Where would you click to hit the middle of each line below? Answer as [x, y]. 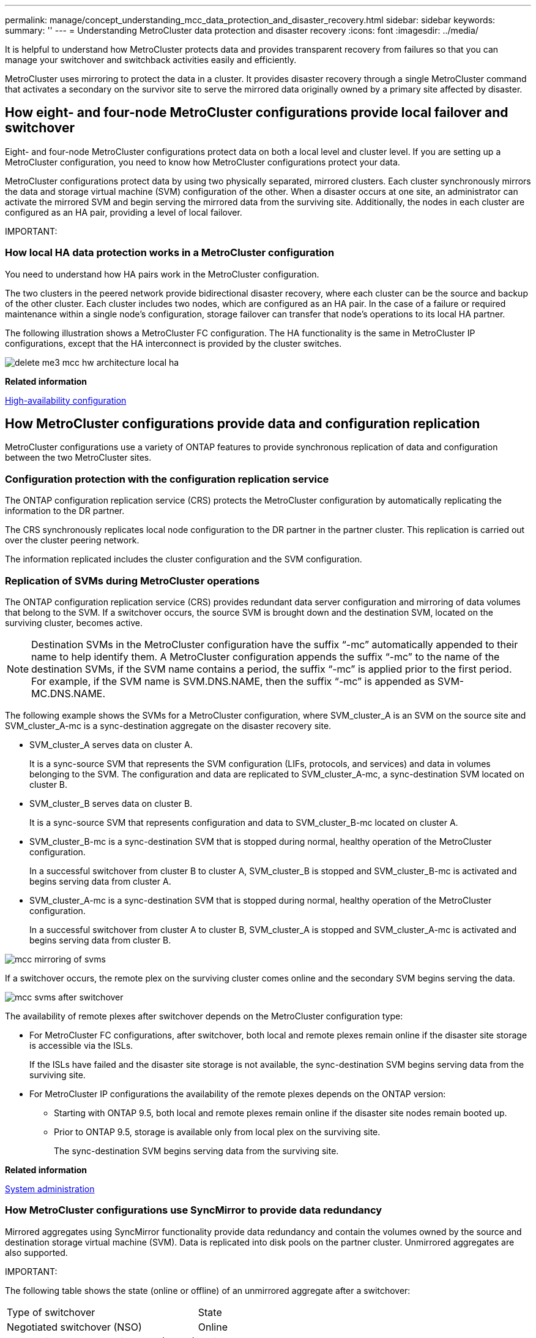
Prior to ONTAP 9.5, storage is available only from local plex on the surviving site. [217, 1132]
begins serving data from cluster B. [100, 940]
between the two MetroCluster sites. [78, 458]
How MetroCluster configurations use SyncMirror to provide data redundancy [194, 1210]
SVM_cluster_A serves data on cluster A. [111, 744]
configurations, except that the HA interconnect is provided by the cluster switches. [173, 343]
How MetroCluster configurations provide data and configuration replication [243, 424]
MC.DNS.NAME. [69, 693]
